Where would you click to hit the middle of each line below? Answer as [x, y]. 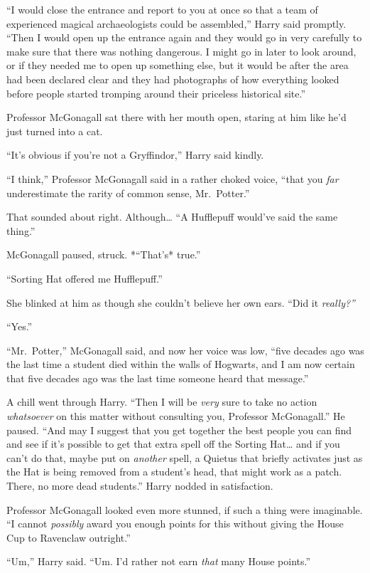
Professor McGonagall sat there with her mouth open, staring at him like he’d [176, 117]
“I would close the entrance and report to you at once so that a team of [162, 9]
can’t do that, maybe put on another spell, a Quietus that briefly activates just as [185, 457]
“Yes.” [20, 326]
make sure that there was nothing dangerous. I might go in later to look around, [181, 51]
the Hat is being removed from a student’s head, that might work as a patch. [174, 472]
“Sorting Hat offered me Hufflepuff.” [85, 278]
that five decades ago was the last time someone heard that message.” [158, 378]
